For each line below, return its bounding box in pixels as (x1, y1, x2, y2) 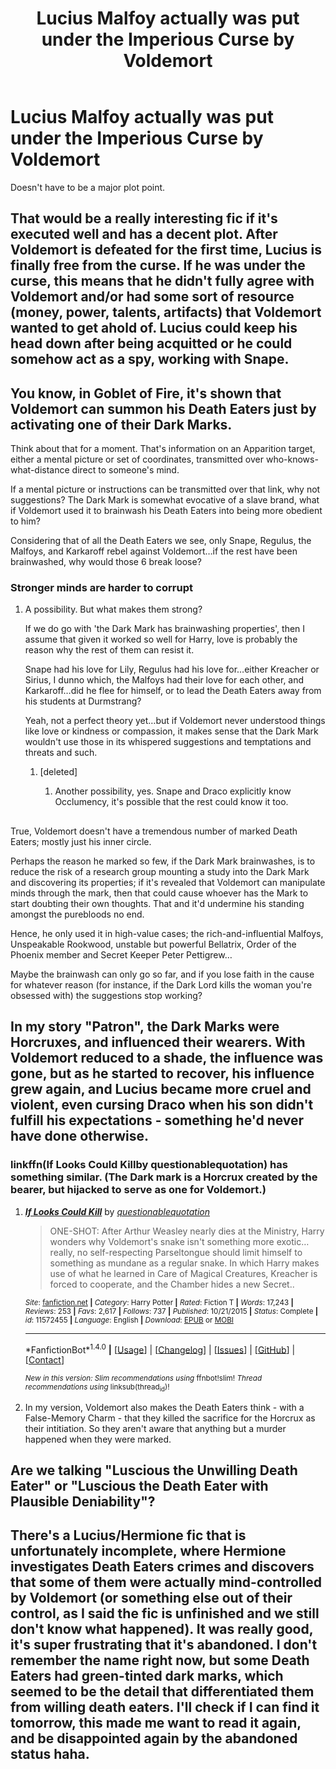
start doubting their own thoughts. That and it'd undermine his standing (10, 897, 305, 909)
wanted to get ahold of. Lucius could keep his (10, 320, 298, 337)
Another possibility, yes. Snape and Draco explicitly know (54, 785, 292, 797)
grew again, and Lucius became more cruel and (10, 1081, 312, 1098)
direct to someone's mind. (71, 464, 180, 476)
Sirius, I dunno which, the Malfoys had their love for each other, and (24, 674, 305, 686)
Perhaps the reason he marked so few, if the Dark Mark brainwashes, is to (10, 855, 316, 867)
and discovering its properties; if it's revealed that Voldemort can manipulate (10, 876, 326, 888)
